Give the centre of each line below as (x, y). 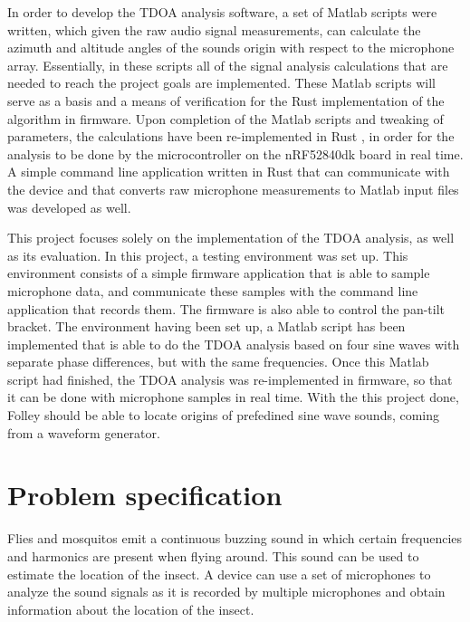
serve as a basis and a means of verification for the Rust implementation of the (226, 100)
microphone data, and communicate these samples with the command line (213, 290)
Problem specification (145, 495)
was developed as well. (69, 207)
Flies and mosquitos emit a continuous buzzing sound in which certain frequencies (235, 538)
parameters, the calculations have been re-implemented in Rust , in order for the (231, 136)
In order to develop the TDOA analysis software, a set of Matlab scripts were (222, 12)
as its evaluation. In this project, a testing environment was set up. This (208, 255)
